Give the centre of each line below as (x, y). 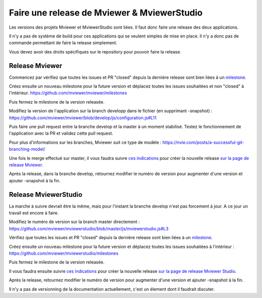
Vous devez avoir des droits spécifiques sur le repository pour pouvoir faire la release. (95, 52)
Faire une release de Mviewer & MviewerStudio (106, 13)
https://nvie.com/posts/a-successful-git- (204, 142)
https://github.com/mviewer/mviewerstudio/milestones (64, 253)
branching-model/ (27, 149)
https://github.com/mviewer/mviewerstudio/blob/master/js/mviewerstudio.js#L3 (89, 228)
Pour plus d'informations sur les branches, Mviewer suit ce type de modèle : (85, 142)
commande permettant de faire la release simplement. (63, 43)
